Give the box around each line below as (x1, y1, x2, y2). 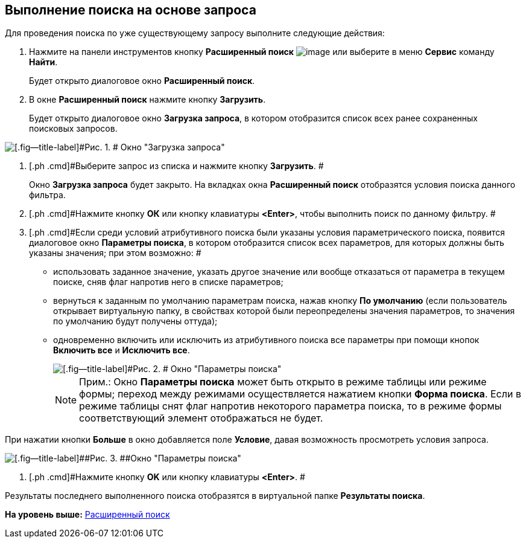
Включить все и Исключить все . (53, 345, 190, 356)
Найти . (29, 57, 58, 68)
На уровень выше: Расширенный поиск (5, 509, 170, 520)
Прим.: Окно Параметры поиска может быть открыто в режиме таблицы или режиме (79, 376, 487, 388)
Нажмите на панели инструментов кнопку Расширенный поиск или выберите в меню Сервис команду (29, 47, 495, 57)
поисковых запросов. (29, 123, 118, 134)
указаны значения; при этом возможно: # (29, 248, 201, 259)
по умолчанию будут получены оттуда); (53, 316, 218, 327)
